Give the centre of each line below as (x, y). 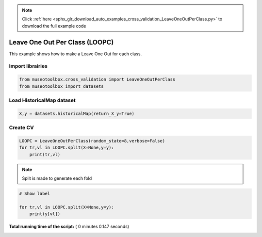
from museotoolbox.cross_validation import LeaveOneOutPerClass (97, 79)
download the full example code (54, 26)
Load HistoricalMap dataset (42, 100)
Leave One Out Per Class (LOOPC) (61, 42)
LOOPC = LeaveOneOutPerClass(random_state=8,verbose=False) (92, 141)
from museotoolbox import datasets (61, 86)
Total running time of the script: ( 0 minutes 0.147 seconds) (69, 227)
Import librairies (28, 66)
